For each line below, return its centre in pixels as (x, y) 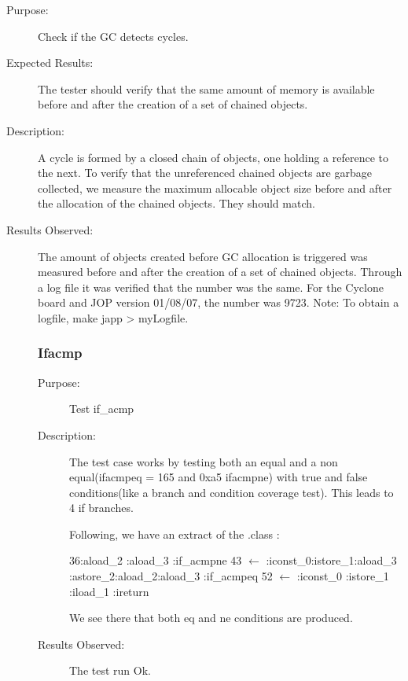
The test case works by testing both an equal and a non (204, 461)
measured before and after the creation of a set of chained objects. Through (220, 272)
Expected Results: (50, 63)
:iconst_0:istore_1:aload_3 (331, 560)
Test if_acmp (102, 409)
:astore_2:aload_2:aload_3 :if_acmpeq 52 (171, 576)
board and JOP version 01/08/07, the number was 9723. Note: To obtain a (219, 302)
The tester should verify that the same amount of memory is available (206, 88)
